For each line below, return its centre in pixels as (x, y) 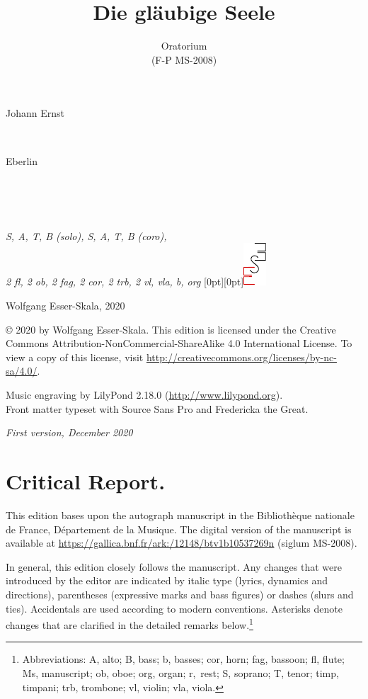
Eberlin (22, 160)
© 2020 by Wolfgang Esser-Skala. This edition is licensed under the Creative (171, 329)
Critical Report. (86, 481)
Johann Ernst (35, 113)
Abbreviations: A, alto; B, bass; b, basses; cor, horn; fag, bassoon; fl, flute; (183, 659)
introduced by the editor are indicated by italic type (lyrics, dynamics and (167, 580)
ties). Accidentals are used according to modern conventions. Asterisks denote (174, 608)
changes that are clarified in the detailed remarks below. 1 (130, 624)
